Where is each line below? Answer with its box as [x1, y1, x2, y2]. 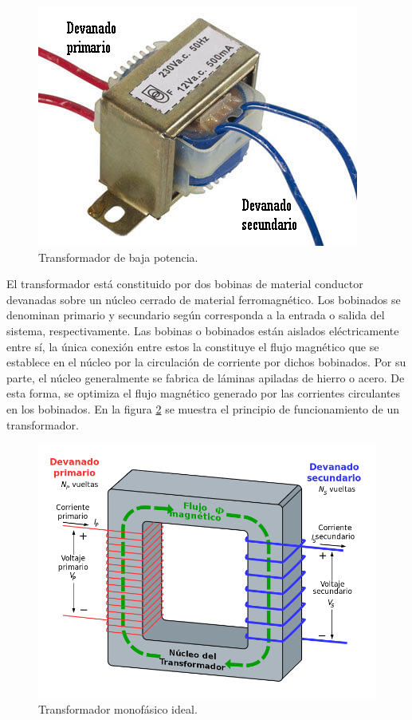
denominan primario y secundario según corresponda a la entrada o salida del [6, 307, 385, 323]
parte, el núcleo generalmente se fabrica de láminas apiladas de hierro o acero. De [6, 369, 405, 386]
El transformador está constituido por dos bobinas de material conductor [6, 275, 363, 292]
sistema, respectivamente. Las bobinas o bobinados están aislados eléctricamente [6, 322, 399, 338]
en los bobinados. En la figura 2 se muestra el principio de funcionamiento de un [6, 400, 399, 417]
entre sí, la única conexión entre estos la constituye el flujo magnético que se [6, 338, 379, 354]
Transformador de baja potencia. [38, 248, 198, 265]
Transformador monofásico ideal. [38, 701, 198, 718]
